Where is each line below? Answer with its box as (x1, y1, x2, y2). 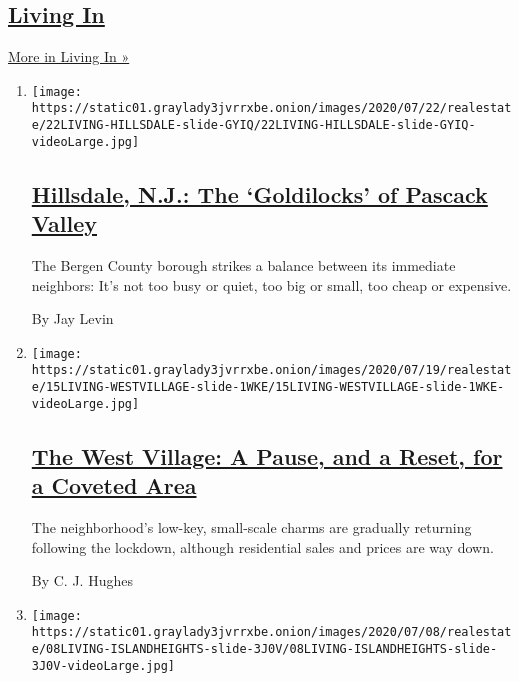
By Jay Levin (31, 308, 114, 329)
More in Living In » (8, 46, 130, 67)
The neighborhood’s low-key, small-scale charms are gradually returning (31, 517, 472, 538)
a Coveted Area (31, 470, 197, 501)
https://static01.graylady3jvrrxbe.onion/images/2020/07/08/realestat (31, 625, 512, 640)
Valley (31, 208, 97, 239)
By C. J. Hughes (31, 570, 133, 591)
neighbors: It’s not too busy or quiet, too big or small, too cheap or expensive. (31, 274, 512, 295)
